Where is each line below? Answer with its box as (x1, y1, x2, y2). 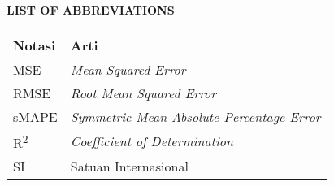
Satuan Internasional (70, 156, 189, 175)
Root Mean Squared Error (70, 83, 216, 102)
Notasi (13, 35, 56, 54)
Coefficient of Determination (70, 132, 233, 151)
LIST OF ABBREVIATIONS (7, 2, 175, 18)
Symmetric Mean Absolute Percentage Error (70, 106, 321, 126)
